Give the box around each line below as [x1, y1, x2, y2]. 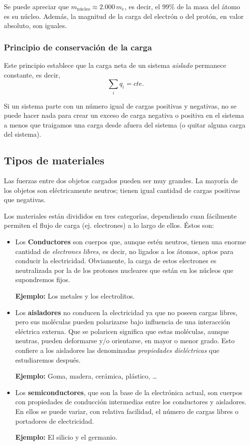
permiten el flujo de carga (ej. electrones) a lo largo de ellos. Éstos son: [4, 220, 214, 230]
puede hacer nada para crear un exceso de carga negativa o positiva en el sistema [4, 110, 244, 120]
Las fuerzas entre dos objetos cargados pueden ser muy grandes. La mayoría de [4, 175, 238, 186]
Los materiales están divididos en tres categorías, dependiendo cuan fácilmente [4, 210, 237, 221]
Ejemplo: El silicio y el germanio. [15, 432, 118, 442]
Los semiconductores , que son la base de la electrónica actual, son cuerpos [15, 387, 243, 397]
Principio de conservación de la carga [4, 41, 152, 53]
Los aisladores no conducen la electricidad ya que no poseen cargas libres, [15, 307, 238, 317]
